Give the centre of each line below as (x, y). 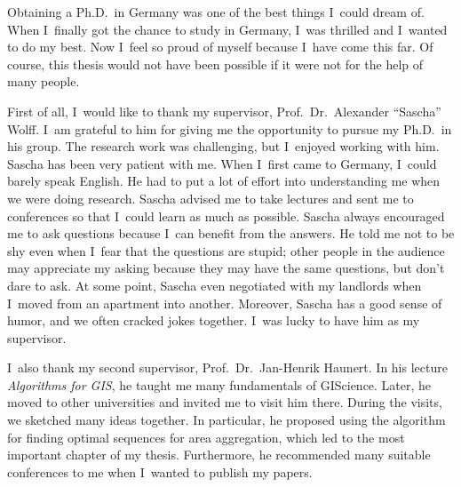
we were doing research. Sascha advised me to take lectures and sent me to (211, 198)
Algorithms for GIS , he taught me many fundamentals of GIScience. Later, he (219, 384)
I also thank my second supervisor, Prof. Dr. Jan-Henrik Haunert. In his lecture (227, 367)
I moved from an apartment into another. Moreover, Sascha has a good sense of (225, 303)
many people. (44, 81)
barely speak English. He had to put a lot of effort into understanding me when (224, 181)
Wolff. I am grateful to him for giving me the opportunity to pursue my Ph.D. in (230, 128)
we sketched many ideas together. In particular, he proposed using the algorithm (227, 420)
